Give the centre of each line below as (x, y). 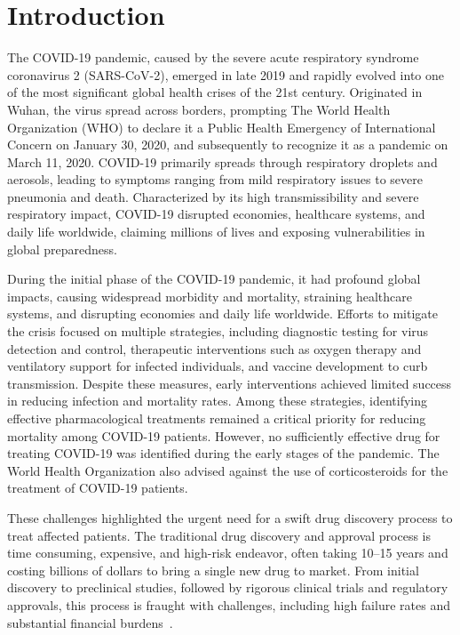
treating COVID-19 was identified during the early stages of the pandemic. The (223, 453)
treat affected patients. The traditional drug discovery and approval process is (219, 535)
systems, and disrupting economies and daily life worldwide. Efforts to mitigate (222, 313)
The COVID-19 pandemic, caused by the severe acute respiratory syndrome (213, 57)
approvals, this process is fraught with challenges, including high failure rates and (229, 604)
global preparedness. (62, 249)
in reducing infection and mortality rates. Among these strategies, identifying (217, 401)
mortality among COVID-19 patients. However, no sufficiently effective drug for (224, 435)
